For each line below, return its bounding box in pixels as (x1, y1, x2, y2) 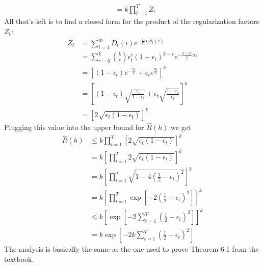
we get (171, 122, 191, 132)
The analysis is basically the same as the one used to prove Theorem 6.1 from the (4, 244, 259, 254)
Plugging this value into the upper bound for (4, 122, 144, 132)
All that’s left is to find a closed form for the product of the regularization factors (4, 16, 259, 26)
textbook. (4, 254, 34, 264)
